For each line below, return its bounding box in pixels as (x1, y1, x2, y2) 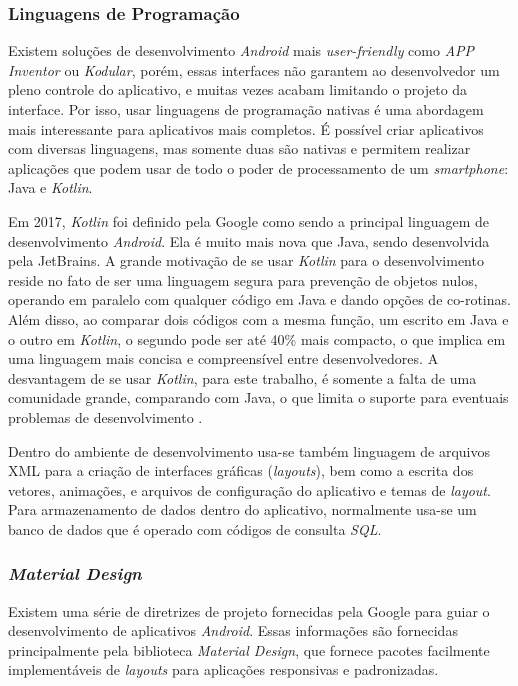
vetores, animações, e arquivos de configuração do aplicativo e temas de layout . (8, 479, 491, 500)
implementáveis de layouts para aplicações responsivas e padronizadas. (8, 659, 439, 680)
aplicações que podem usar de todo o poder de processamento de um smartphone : (8, 157, 509, 178)
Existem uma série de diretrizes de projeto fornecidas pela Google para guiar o (8, 600, 490, 621)
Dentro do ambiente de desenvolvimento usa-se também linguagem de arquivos (8, 440, 490, 461)
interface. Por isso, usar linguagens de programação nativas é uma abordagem (8, 99, 484, 119)
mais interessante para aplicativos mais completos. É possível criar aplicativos (8, 118, 484, 139)
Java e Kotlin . (8, 177, 93, 198)
